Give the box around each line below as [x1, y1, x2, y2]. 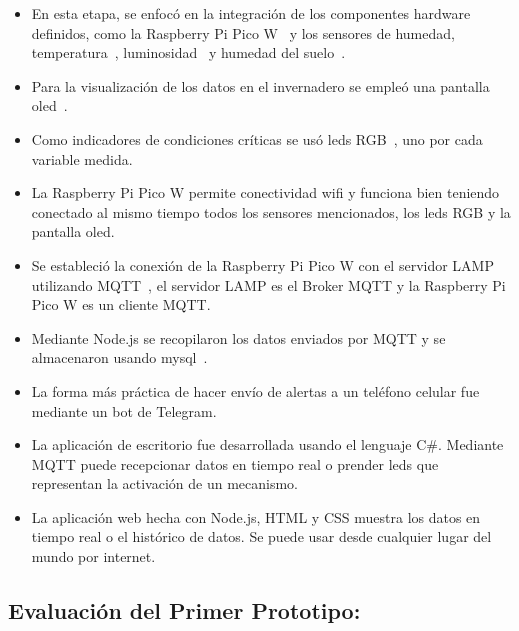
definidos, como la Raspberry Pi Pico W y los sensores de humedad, [31, 22, 455, 43]
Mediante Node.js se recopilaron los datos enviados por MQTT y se [31, 327, 446, 348]
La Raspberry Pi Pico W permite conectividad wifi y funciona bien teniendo [31, 182, 500, 203]
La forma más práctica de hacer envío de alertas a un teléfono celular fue [31, 380, 480, 401]
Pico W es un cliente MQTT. [31, 294, 211, 315]
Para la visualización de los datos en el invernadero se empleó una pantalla [31, 75, 490, 96]
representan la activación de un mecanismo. [31, 473, 299, 494]
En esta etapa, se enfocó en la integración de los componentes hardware [31, 3, 471, 23]
